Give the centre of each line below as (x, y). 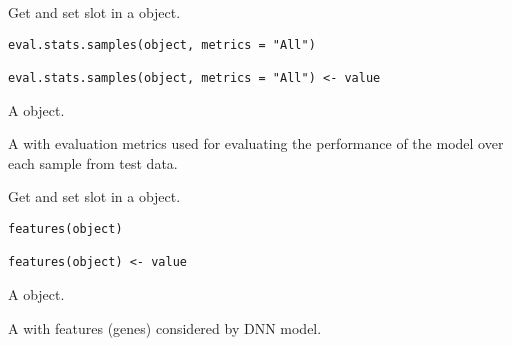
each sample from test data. (93, 162)
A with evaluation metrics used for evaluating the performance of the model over (256, 143)
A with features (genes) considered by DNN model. (165, 327)
